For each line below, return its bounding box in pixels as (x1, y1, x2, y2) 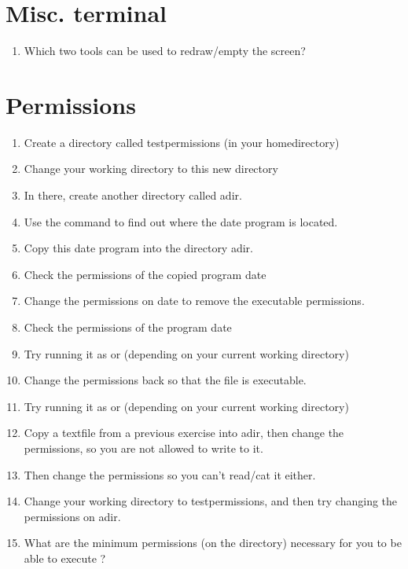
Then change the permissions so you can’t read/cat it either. (24, 466, 316, 483)
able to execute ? (24, 549, 106, 566)
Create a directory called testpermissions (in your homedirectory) (24, 134, 340, 150)
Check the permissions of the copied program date (24, 266, 266, 282)
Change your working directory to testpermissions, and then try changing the (24, 493, 398, 509)
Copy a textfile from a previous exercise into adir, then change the (24, 424, 344, 441)
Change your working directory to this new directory (24, 160, 278, 177)
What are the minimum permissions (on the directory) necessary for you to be (24, 534, 402, 551)
